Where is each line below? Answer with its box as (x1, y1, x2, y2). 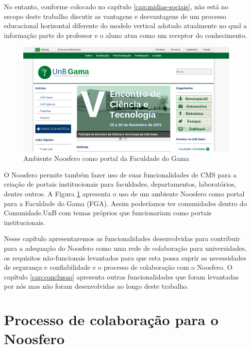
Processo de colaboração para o (4, 310, 218, 330)
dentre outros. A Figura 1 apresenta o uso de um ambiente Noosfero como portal (4, 189, 245, 199)
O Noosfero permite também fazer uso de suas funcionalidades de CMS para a (4, 169, 237, 179)
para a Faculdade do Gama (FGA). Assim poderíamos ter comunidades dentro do (4, 198, 247, 208)
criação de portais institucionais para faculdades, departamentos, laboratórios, (4, 179, 236, 189)
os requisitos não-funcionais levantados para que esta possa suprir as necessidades (4, 252, 246, 262)
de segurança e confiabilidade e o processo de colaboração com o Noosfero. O (4, 262, 233, 272)
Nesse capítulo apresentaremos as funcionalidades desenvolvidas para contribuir (4, 233, 240, 244)
